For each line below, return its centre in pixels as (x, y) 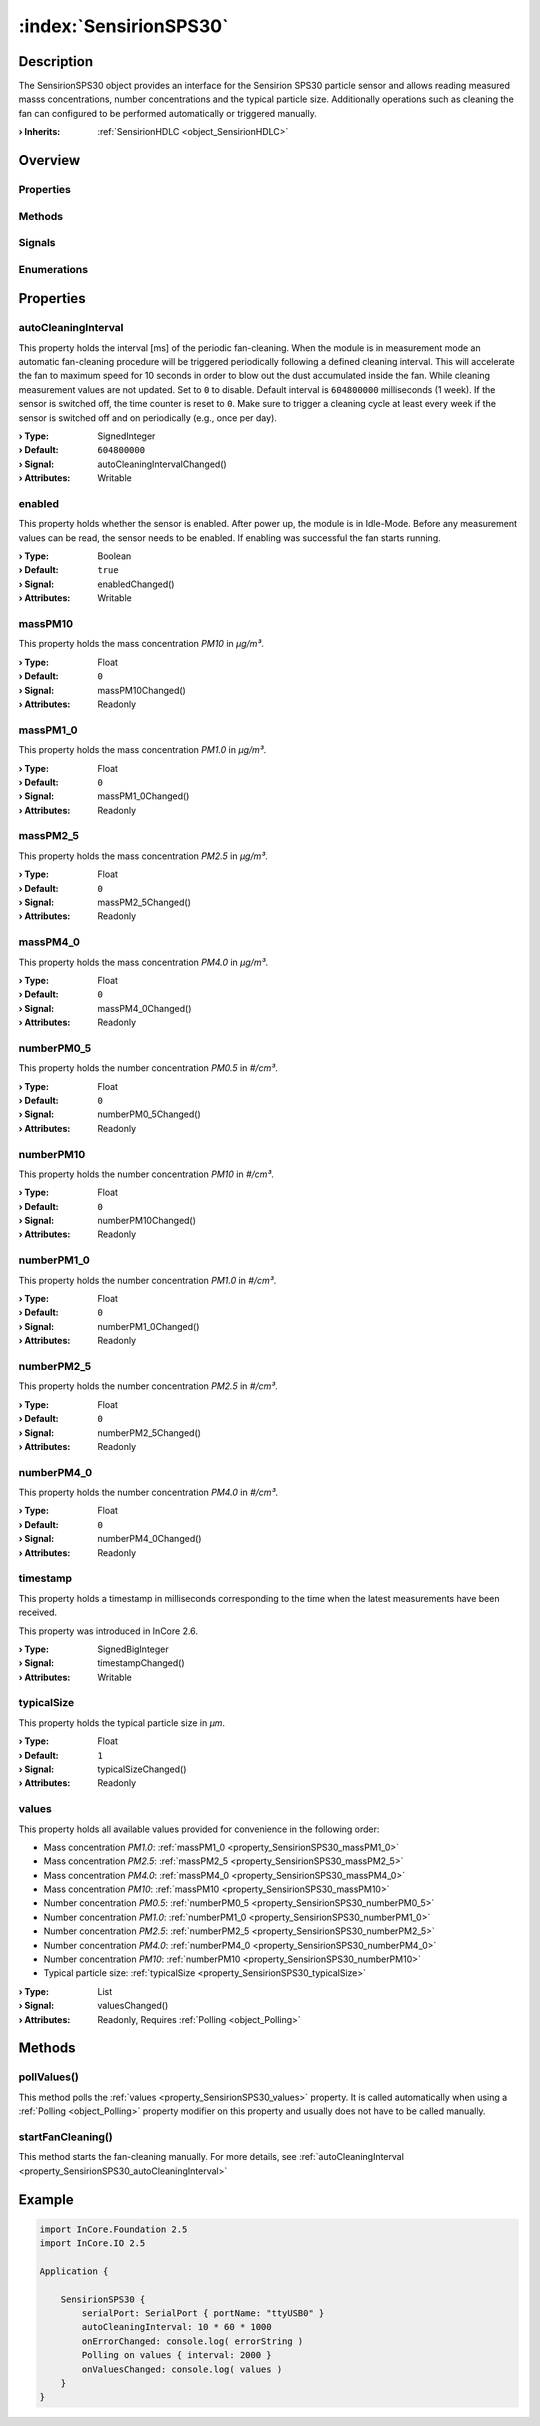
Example (46, 2199)
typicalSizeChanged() (142, 1769)
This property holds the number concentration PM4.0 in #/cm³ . (148, 1492)
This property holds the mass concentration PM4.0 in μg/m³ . (143, 962)
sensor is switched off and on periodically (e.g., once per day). (147, 417)
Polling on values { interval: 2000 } (176, 2355)
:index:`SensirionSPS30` (123, 26)
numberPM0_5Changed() (149, 1114)
